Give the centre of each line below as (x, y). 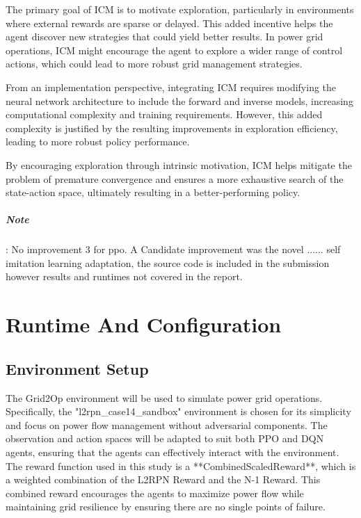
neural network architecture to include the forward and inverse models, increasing (179, 100)
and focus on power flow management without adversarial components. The (167, 424)
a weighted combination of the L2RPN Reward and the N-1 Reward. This (163, 479)
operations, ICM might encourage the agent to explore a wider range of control (174, 50)
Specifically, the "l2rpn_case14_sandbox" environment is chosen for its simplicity (178, 411)
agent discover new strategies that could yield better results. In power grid (165, 37)
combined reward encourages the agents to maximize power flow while (155, 493)
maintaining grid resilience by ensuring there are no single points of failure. (166, 507)
